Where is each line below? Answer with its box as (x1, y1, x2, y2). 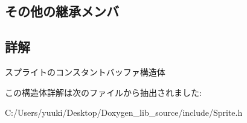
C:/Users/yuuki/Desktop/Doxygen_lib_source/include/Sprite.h (5, 106, 243, 119)
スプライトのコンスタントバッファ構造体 (5, 65, 165, 78)
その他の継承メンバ (5, 2, 119, 20)
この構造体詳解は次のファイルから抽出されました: (5, 86, 202, 98)
